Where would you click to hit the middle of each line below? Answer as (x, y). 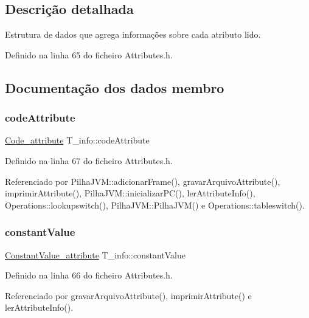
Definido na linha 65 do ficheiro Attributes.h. (89, 54)
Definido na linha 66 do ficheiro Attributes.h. (89, 275)
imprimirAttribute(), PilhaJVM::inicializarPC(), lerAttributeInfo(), (130, 193)
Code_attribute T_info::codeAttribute (77, 140)
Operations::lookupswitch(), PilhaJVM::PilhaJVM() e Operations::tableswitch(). (155, 205)
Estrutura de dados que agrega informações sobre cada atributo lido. (133, 34)
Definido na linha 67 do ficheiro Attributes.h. (89, 160)
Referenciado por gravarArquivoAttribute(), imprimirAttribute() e (128, 295)
